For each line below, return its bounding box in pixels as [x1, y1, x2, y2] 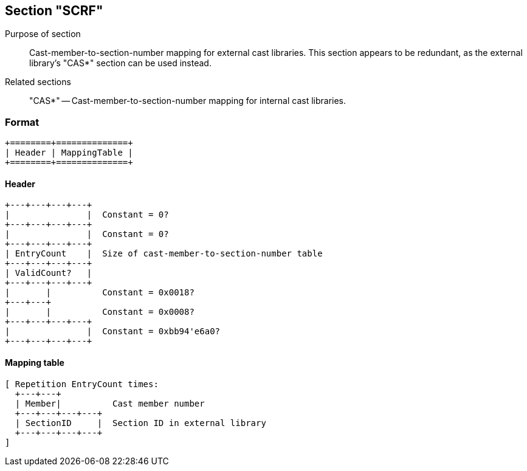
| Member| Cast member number [15, 398, 205, 408]
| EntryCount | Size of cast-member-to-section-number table [5, 249, 323, 259]
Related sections [5, 77, 71, 88]
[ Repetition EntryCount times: [5, 379, 159, 389]
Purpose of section [5, 29, 81, 40]
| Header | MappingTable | [5, 148, 133, 158]
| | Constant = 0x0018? [5, 287, 195, 298]
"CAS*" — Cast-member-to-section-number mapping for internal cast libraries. [29, 95, 346, 106]
